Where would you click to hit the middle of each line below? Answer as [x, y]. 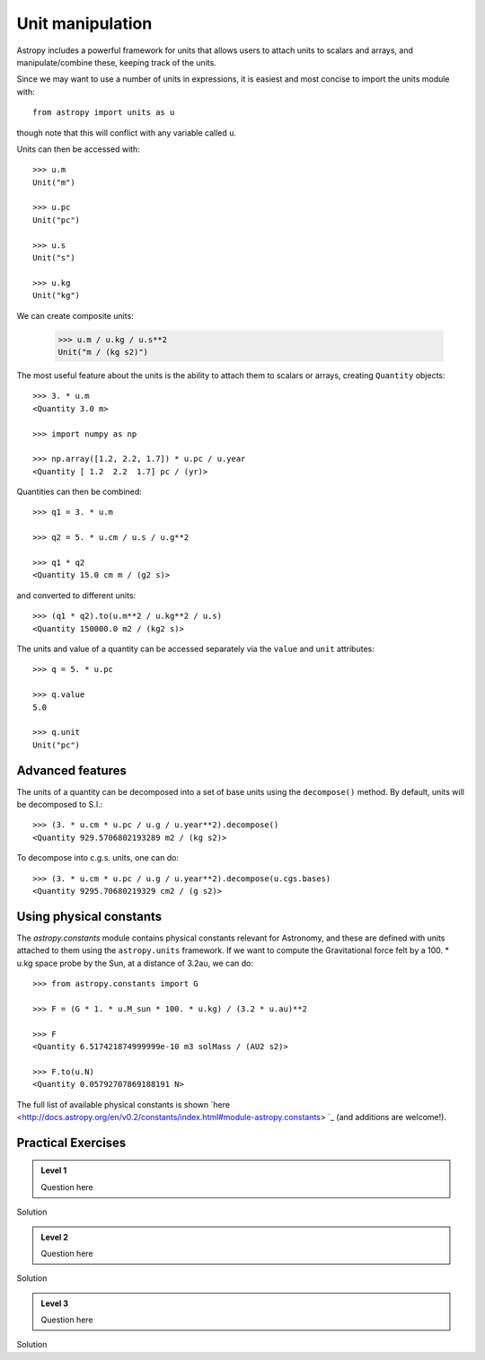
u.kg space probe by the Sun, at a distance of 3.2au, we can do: [135, 963]
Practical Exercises [71, 1142]
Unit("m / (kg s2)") [103, 352]
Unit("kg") [57, 296]
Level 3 [55, 1303]
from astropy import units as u [104, 113]
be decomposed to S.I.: [60, 804]
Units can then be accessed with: [79, 149]
